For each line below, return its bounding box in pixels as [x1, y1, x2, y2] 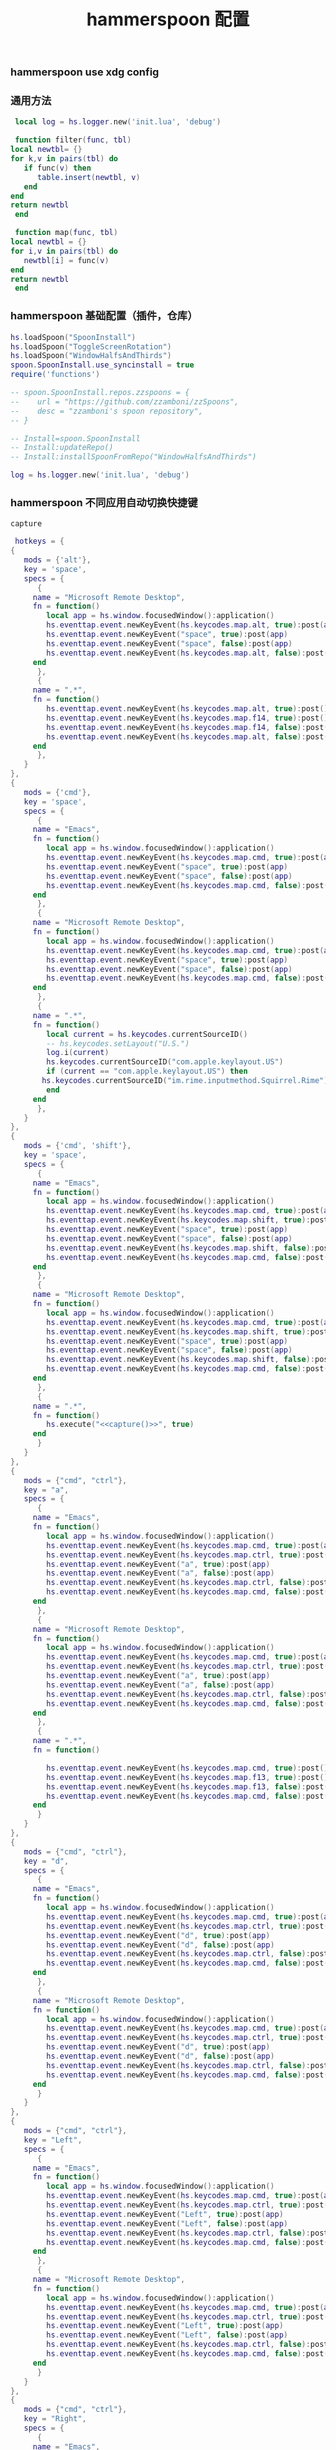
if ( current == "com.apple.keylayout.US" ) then [46, 1066, 248, 1077]
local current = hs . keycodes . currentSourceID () [46, 1029, 248, 1039]
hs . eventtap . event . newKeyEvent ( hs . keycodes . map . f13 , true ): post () [46, 1772, 329, 1782]
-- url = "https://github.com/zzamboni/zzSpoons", [10, 396, 240, 407]
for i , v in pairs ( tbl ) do [10, 246, 118, 256]
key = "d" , [23, 1856, 70, 1866]
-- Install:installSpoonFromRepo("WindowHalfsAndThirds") [10, 452, 257, 462]
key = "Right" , [23, 2414, 87, 2424]
